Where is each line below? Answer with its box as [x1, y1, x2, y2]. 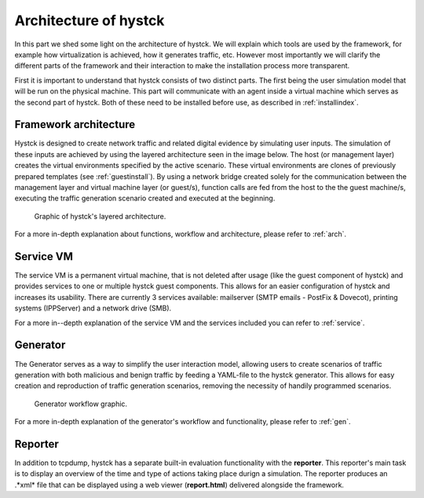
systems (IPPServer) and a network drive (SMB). [14, 303, 172, 313]
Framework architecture [14, 118, 136, 131]
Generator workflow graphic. [34, 399, 128, 408]
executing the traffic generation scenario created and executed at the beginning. [14, 193, 276, 203]
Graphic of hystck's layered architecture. [34, 211, 166, 221]
